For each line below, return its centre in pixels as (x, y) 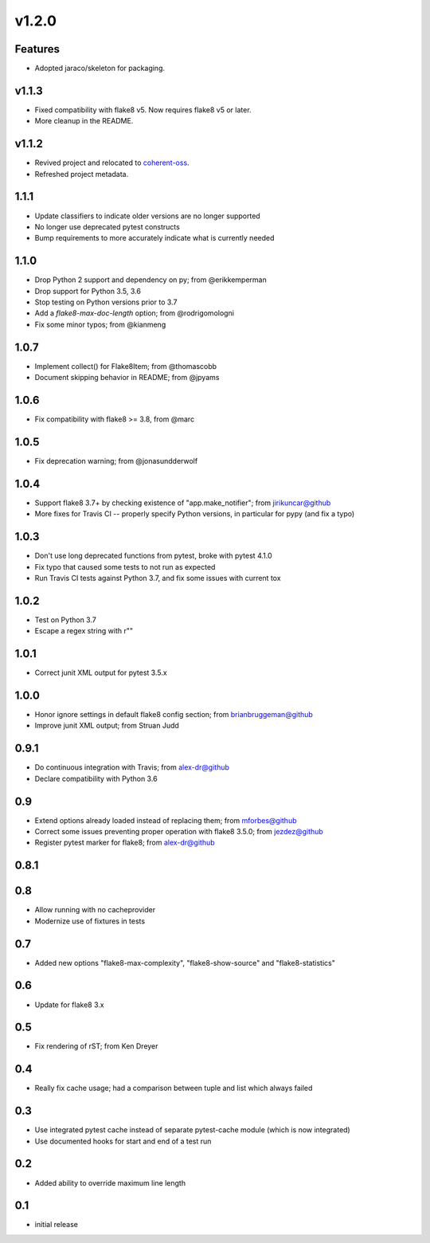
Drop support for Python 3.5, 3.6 (88, 291)
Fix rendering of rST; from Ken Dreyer (96, 1046)
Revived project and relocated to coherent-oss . (112, 163)
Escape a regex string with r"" (84, 631)
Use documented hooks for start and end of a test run (123, 1141)
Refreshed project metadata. (82, 174)
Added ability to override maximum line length (110, 1182)
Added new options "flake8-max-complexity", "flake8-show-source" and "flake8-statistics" (185, 963)
